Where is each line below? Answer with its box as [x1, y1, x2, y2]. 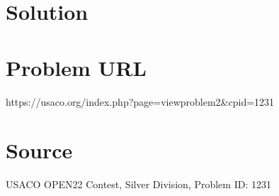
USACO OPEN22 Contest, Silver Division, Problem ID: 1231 [6, 177, 271, 192]
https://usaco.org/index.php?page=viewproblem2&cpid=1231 [6, 94, 275, 109]
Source [6, 136, 73, 165]
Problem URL [6, 53, 147, 82]
